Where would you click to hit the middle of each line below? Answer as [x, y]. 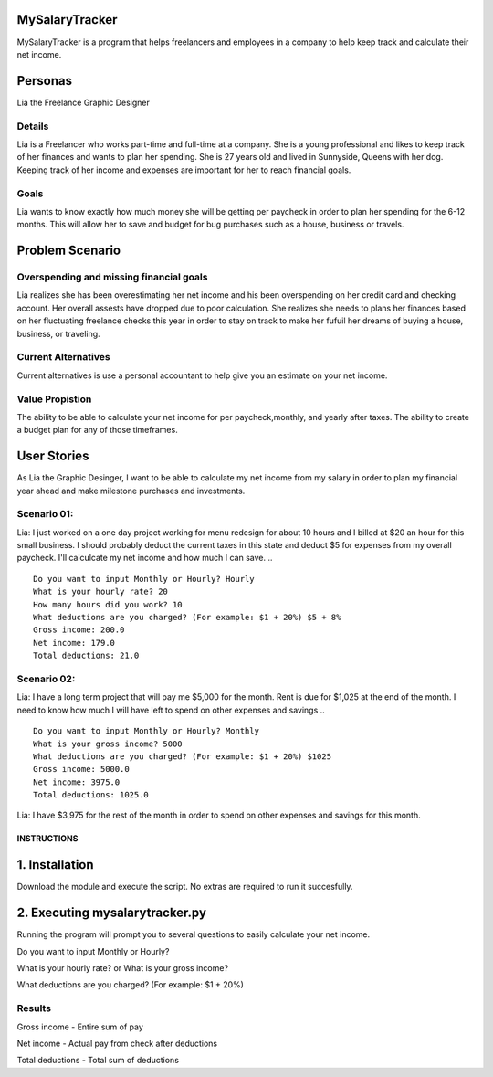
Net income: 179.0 [74, 643]
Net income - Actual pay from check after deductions [117, 1043]
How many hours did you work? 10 [108, 604]
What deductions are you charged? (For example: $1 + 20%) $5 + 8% [187, 618]
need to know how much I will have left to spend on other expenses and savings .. [171, 710]
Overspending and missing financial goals [112, 277]
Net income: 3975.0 [77, 782]
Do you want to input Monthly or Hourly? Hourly [144, 579]
